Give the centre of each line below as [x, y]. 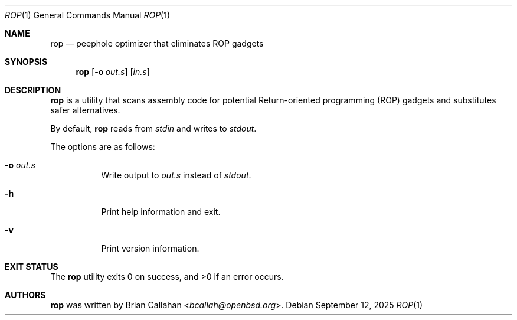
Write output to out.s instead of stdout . [176, 175]
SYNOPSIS [26, 62]
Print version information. [150, 248]
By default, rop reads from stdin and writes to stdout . [153, 128]
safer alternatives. [85, 110]
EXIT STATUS [32, 267]
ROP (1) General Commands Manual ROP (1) [88, 15]
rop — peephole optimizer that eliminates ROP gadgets [157, 43]
